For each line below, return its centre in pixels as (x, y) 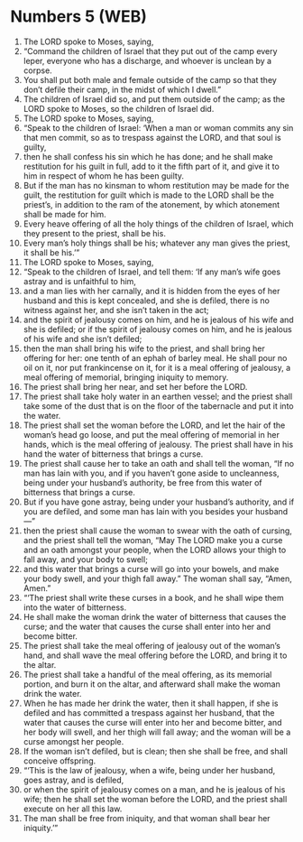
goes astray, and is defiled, (73, 780)
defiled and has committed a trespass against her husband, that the (149, 712)
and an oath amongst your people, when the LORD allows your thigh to (155, 550)
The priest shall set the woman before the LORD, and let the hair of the (154, 425)
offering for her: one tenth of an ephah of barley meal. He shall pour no (155, 357)
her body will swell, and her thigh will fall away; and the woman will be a (157, 732)
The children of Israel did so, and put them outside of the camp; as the (154, 99)
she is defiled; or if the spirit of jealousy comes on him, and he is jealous (157, 329)
